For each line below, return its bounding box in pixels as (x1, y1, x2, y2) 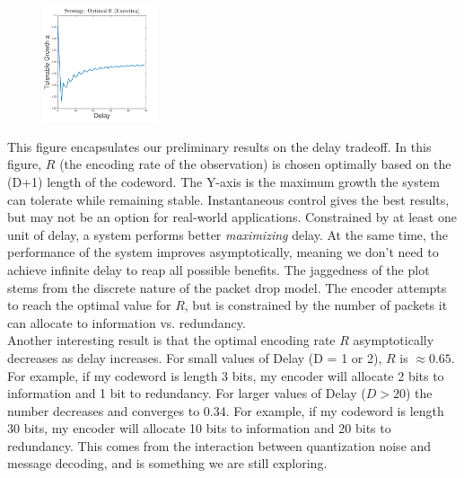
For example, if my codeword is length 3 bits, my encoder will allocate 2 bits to (7, 366, 444, 385)
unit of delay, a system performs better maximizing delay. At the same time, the (7, 225, 449, 243)
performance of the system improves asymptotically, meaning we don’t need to (7, 243, 439, 261)
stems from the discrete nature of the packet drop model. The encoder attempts (7, 278, 447, 297)
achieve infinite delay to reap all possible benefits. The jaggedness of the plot (7, 260, 430, 279)
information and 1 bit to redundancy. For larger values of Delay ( (7, 384, 366, 403)
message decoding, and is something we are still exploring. (7, 454, 328, 473)
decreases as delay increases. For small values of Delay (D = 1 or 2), (7, 348, 382, 367)
